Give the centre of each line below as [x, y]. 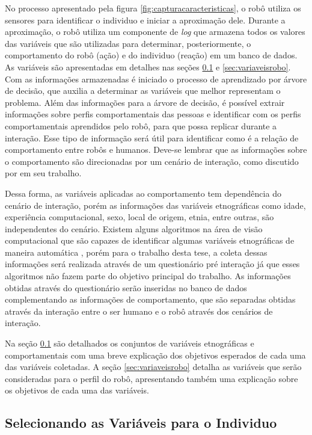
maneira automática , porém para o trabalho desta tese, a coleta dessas [136, 252]
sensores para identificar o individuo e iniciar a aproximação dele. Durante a [145, 20]
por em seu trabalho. [43, 173]
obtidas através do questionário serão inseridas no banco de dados [126, 287]
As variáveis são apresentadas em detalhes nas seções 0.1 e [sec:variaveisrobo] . [148, 66]
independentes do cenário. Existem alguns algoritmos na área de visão [134, 228]
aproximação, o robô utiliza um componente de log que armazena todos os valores [155, 32]
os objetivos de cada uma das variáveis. [77, 390]
